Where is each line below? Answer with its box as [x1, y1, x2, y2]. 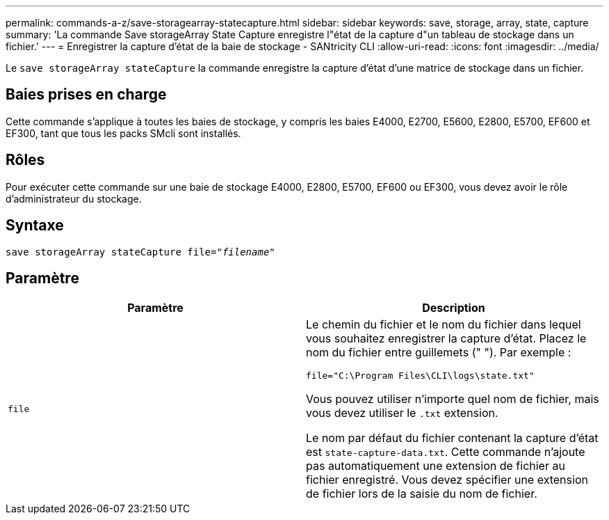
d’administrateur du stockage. [6, 192, 142, 205]
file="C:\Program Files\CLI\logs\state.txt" [306, 370, 535, 381]
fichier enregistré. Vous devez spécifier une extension [306, 473, 588, 487]
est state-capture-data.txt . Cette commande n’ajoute [306, 445, 585, 459]
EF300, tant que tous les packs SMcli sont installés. [6, 127, 241, 139]
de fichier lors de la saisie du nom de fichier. [306, 487, 537, 501]
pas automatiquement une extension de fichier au [306, 459, 565, 473]
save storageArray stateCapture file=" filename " [6, 246, 275, 258]
